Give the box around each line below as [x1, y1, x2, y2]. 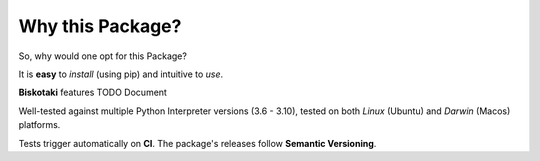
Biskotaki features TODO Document [18, 86, 167, 99]
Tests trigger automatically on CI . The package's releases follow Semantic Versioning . [18, 137, 377, 149]
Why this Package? [18, 15, 182, 37]
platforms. [18, 119, 61, 131]
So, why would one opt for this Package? [18, 50, 187, 62]
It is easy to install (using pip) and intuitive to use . [18, 68, 224, 80]
